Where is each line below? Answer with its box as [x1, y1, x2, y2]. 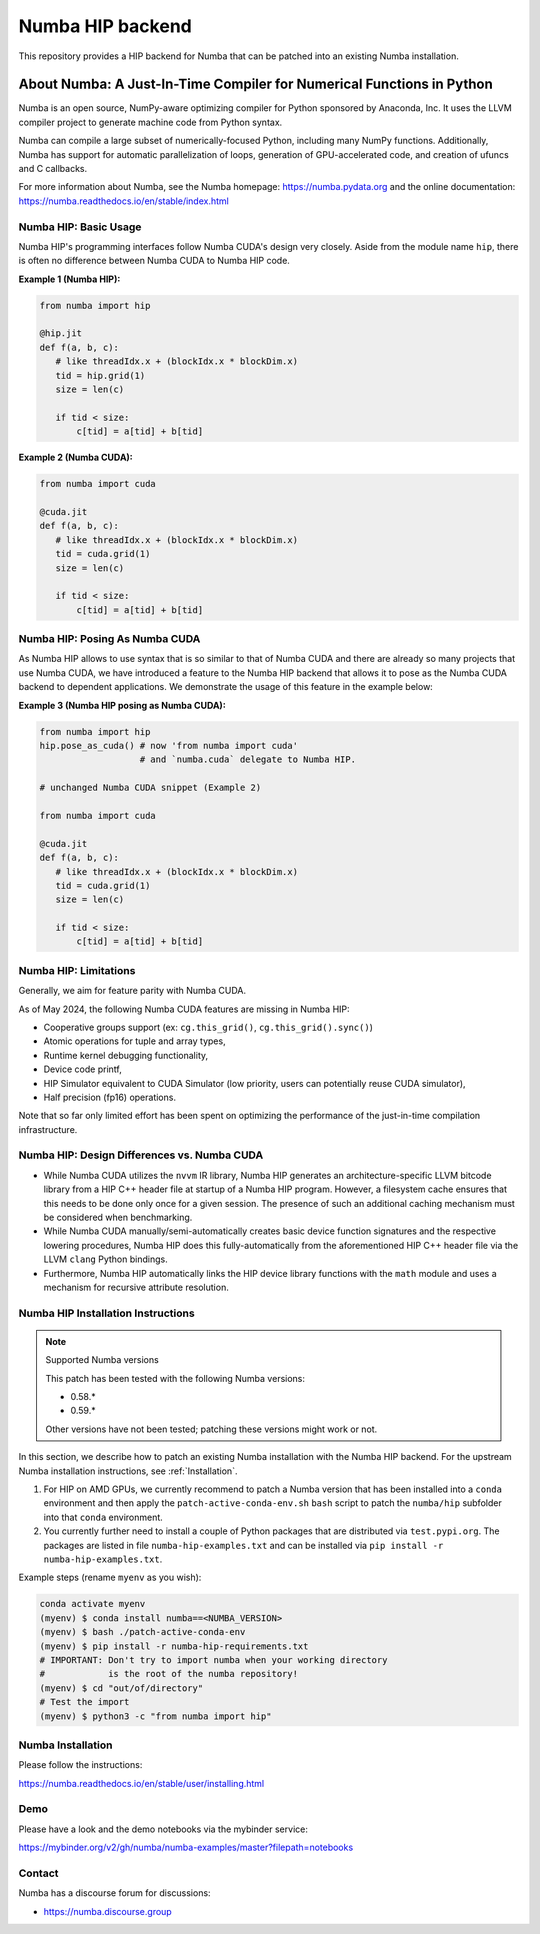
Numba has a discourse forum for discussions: [18, 1887, 211, 1899]
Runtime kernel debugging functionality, [43, 1049, 209, 1061]
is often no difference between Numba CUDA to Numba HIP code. [18, 255, 290, 267]
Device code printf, [43, 1063, 122, 1075]
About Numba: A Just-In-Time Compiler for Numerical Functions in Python [18, 76, 494, 93]
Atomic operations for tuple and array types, [43, 1035, 226, 1047]
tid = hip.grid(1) [55, 370, 146, 381]
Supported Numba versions [45, 1354, 159, 1366]
